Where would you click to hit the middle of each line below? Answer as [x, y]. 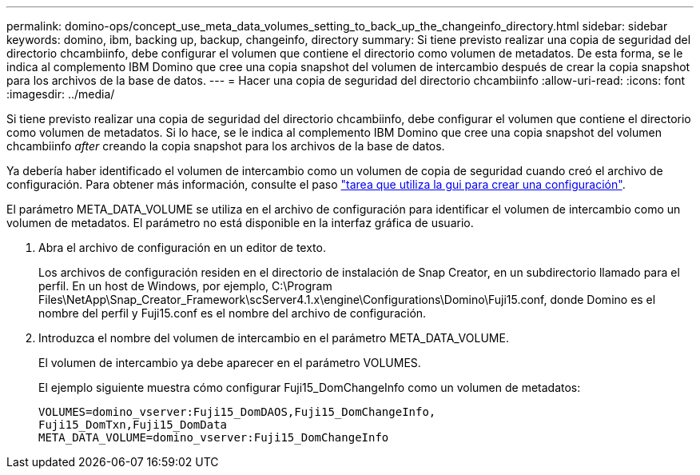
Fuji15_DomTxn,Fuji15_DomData [133, 425]
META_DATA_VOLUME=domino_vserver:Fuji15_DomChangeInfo [214, 437]
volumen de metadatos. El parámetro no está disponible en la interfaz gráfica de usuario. [240, 223]
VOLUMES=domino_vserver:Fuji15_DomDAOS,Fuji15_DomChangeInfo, [237, 412]
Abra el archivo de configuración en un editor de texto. [182, 247]
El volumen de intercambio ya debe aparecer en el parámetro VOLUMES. [230, 363]
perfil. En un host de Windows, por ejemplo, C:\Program [185, 286]
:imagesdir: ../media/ [61, 94]
